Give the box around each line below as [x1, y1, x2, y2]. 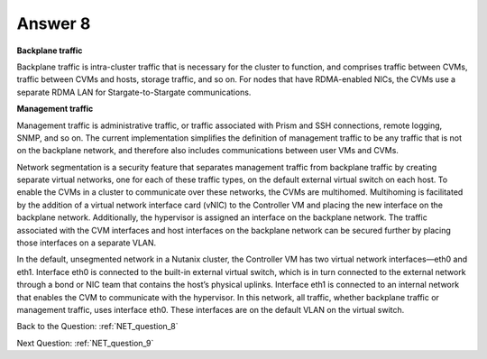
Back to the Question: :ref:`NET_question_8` [16, 321, 179, 332]
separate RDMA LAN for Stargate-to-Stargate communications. [16, 87, 252, 97]
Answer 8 [16, 14, 91, 33]
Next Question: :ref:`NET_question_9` [16, 337, 154, 348]
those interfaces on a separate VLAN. [16, 237, 157, 248]
